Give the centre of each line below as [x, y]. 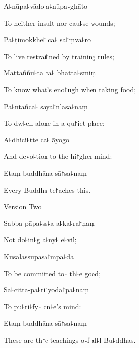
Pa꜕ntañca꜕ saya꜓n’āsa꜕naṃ [46, 106]
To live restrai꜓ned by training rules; [59, 56]
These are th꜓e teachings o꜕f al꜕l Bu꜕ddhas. [70, 339]
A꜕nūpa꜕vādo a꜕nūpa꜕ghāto [46, 6]
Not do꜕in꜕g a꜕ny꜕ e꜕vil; [40, 240]
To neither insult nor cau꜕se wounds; [60, 23]
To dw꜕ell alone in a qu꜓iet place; [54, 123]
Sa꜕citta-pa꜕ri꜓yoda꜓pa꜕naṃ [46, 290]
